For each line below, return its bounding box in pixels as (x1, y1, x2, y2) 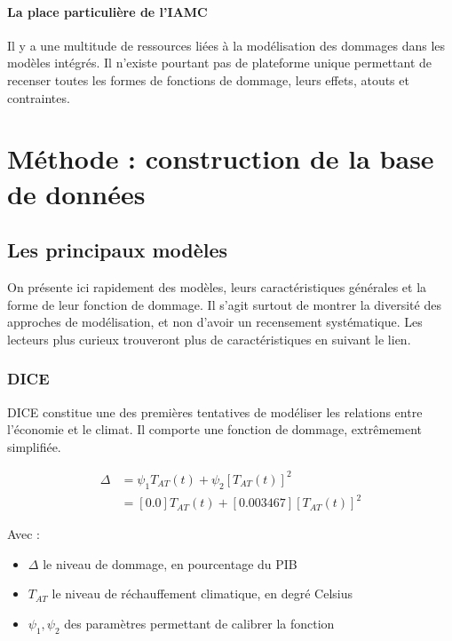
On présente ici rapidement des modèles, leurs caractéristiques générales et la (7, 277, 427, 296)
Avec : (7, 525, 40, 543)
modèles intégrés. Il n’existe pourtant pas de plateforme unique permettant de (7, 53, 432, 72)
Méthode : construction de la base (7, 140, 434, 177)
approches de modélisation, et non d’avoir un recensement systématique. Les (7, 313, 423, 331)
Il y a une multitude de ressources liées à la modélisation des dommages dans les (7, 36, 446, 54)
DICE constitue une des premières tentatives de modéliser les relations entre (7, 402, 423, 421)
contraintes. (7, 88, 70, 107)
